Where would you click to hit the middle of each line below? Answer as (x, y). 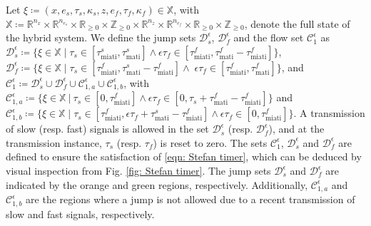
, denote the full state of (297, 23)
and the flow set (269, 37)
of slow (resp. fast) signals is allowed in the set (107, 129)
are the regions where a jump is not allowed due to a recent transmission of (190, 199)
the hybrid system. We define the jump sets (101, 37)
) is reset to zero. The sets (210, 142)
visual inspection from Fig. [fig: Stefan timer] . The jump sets (138, 171)
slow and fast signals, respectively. (80, 214)
